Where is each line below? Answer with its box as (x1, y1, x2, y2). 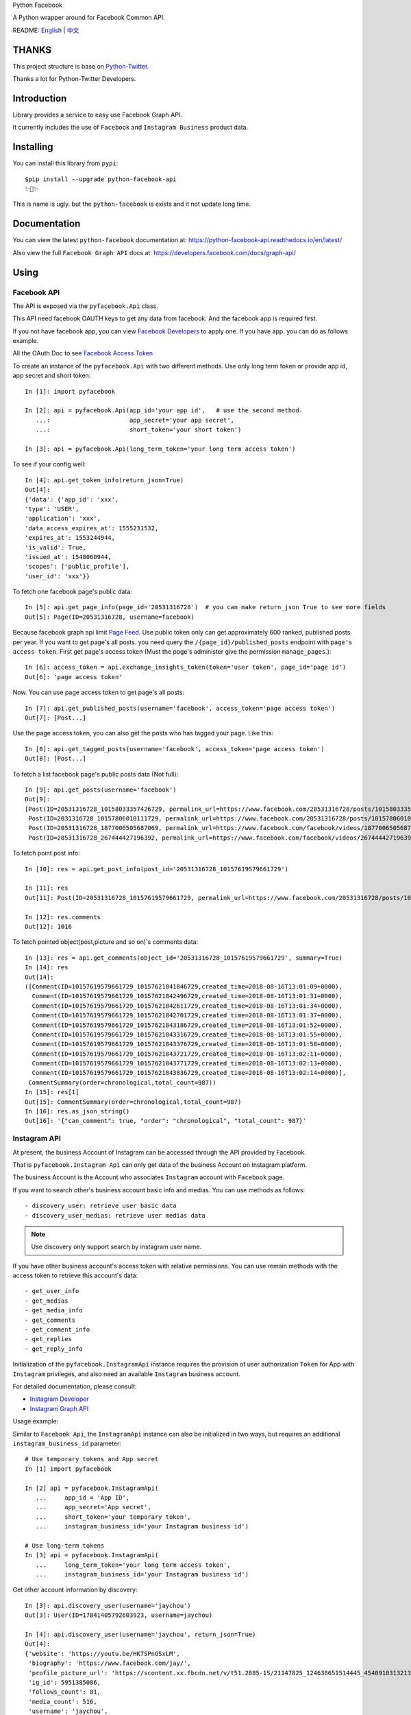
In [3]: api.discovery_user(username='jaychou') (25, 1602, 191, 1609)
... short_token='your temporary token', (35, 1513, 191, 1521)
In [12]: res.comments (25, 913, 101, 921)
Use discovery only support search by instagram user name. (31, 1242, 202, 1251)
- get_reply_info (25, 1345, 83, 1353)
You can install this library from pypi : (12, 159, 119, 167)
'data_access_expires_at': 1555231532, (25, 524, 159, 532)
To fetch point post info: (12, 849, 80, 858)
